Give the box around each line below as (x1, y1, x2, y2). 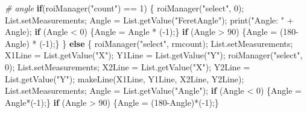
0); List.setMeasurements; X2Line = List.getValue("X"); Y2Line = (5, 60, 250, 73)
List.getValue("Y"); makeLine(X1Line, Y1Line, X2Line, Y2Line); (5, 72, 244, 85)
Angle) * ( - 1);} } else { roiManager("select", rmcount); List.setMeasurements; (5, 37, 293, 49)
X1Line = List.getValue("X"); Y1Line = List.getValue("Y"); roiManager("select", (5, 49, 303, 61)
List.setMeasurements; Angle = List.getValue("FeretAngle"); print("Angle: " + (5, 13, 294, 26)
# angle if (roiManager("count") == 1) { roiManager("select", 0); (5, 2, 244, 14)
